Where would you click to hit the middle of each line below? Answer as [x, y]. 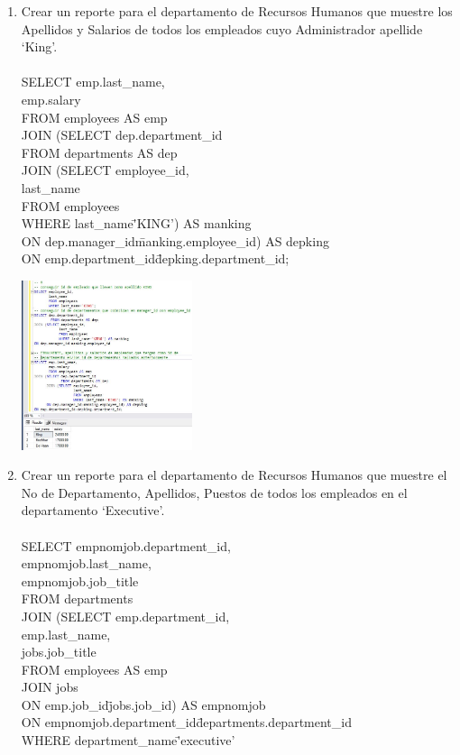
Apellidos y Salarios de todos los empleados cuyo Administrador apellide [222, 28]
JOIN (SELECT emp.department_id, [125, 616]
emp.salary [51, 99]
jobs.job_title [59, 652]
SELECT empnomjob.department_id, [126, 545]
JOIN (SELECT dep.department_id [122, 135]
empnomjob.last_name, [86, 563]
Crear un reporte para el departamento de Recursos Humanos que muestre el [234, 475]
